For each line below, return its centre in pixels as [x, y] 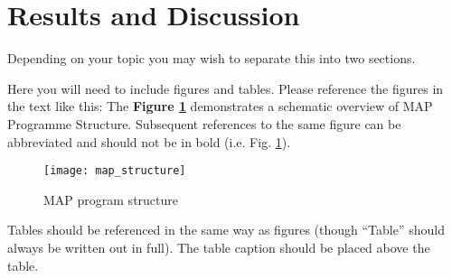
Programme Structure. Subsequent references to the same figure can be [204, 123]
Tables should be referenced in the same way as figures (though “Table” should [226, 230]
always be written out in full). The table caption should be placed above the [219, 247]
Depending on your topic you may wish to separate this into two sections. [212, 58]
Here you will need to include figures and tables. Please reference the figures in [226, 88]
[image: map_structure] [115, 171]
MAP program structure [111, 199]
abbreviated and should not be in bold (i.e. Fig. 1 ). [149, 141]
